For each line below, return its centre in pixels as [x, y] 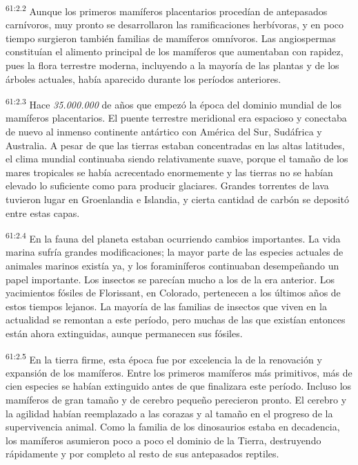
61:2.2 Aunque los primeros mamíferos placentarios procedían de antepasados [167, 10]
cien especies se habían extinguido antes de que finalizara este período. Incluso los [179, 386]
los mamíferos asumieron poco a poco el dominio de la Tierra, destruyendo [163, 440]
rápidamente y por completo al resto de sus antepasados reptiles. [142, 454]
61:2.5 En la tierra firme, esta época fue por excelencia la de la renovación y [164, 358]
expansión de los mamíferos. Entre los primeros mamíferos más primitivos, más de [179, 372]
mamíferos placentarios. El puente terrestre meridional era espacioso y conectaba [176, 118]
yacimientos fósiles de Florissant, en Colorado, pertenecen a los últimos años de [173, 293]
